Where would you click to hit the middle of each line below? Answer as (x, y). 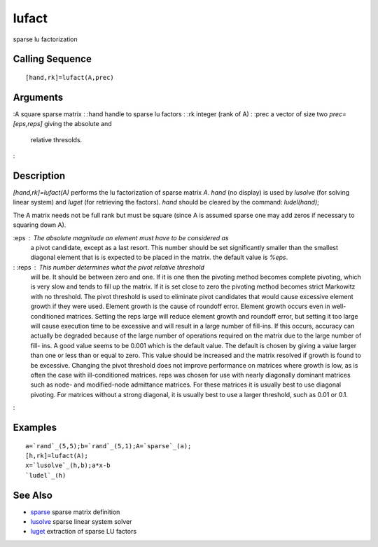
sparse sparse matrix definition (75, 512)
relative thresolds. (56, 139)
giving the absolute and (78, 124)
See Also (33, 495)
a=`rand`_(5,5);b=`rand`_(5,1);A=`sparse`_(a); (108, 446)
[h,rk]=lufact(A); (57, 456)
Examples (35, 427)
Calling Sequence (52, 59)
